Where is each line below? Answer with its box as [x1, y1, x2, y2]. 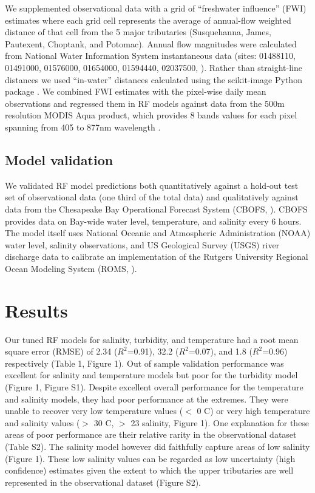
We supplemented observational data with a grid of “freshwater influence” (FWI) [5, 2, 307, 14]
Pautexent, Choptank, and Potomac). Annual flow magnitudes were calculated [5, 37, 297, 50]
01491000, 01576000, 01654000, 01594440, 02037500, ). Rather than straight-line [5, 61, 302, 73]
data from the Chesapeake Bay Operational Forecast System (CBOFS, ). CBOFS [5, 202, 308, 215]
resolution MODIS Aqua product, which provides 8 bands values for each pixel [5, 109, 297, 121]
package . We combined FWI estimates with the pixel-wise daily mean [5, 85, 266, 98]
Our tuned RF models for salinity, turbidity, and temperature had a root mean [5, 333, 299, 345]
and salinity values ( [5, 416, 80, 429]
